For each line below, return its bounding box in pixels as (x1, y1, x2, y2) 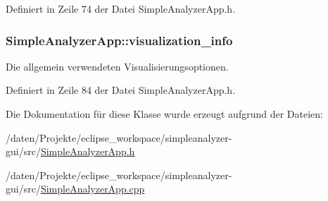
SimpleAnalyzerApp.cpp (40, 181, 145, 196)
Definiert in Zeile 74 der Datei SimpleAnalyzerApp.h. (6, 1, 236, 16)
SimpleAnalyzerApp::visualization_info (6, 31, 233, 49)
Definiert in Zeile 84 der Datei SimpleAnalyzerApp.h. (6, 83, 236, 97)
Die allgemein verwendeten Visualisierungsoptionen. (6, 59, 229, 73)
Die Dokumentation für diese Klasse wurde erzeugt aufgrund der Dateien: (6, 106, 323, 121)
